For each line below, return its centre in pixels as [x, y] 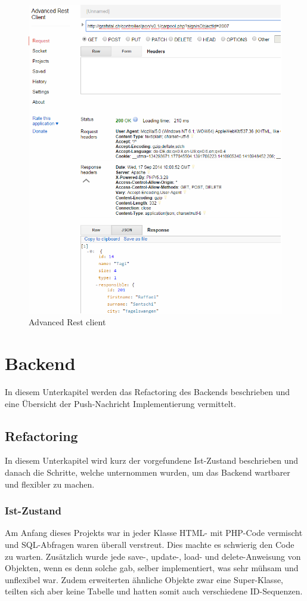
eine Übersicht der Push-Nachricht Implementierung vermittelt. [120, 403]
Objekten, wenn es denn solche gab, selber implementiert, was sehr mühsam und [152, 568]
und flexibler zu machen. [50, 484]
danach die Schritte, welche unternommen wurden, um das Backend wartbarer [148, 472]
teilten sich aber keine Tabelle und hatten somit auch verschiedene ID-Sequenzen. [154, 591]
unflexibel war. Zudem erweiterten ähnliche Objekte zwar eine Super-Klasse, [144, 579]
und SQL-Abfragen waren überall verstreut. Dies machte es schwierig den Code [150, 544]
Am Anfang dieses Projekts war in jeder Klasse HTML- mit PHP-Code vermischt [154, 533]
